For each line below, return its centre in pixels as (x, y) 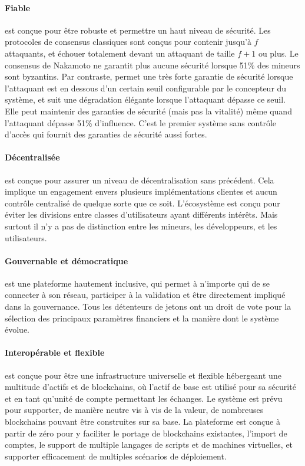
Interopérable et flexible (55, 352)
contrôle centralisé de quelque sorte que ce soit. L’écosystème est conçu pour (142, 203)
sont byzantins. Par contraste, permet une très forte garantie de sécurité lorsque (149, 76)
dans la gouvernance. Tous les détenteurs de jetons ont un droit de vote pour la (148, 306)
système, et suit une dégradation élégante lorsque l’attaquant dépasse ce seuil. (145, 99)
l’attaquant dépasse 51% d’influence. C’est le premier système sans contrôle (141, 122)
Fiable (18, 7)
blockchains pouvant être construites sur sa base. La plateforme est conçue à (142, 421)
